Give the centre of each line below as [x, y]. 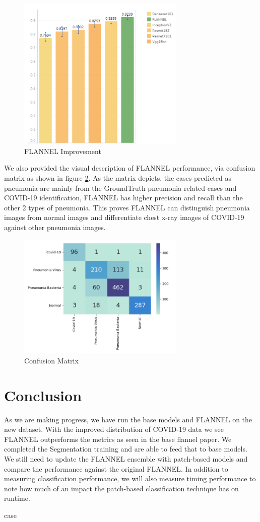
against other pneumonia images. [55, 227]
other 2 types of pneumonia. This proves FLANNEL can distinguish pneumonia [127, 207]
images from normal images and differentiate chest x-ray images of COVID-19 [124, 217]
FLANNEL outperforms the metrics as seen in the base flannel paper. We [118, 439]
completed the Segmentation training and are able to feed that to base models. [126, 449]
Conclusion [43, 395]
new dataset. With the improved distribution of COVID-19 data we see [114, 429]
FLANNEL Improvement [63, 151]
